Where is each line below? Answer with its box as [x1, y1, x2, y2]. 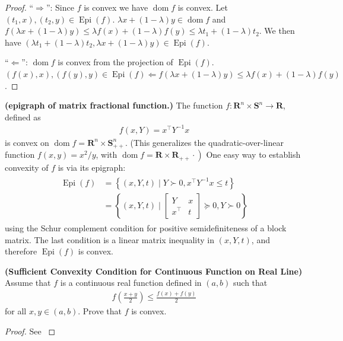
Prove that [82, 305, 122, 317]
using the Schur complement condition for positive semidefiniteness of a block [5, 222, 287, 234]
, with [96, 148, 117, 161]
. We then [259, 24, 295, 37]
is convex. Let [177, 1, 228, 13]
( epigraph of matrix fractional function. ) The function [5, 99, 223, 111]
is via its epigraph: [58, 161, 126, 174]
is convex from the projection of [58, 56, 173, 68]
